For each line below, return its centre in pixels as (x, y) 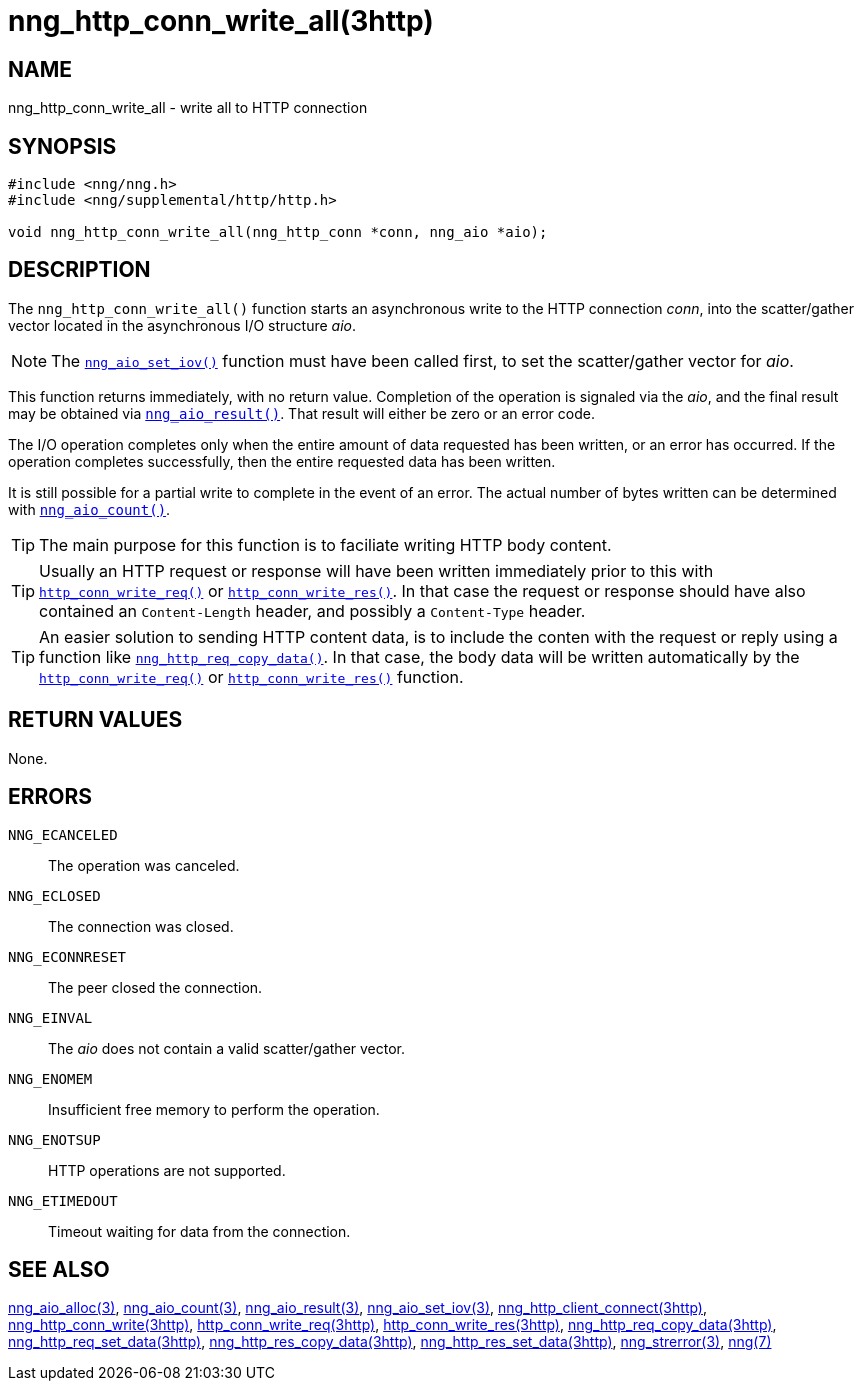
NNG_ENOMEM (50, 1078)
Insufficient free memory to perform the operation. (214, 1109)
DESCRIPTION (79, 270)
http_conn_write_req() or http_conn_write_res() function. (251, 676)
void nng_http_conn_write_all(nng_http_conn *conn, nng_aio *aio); (278, 232)
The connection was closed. (141, 926)
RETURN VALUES (95, 720)
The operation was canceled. (144, 865)
